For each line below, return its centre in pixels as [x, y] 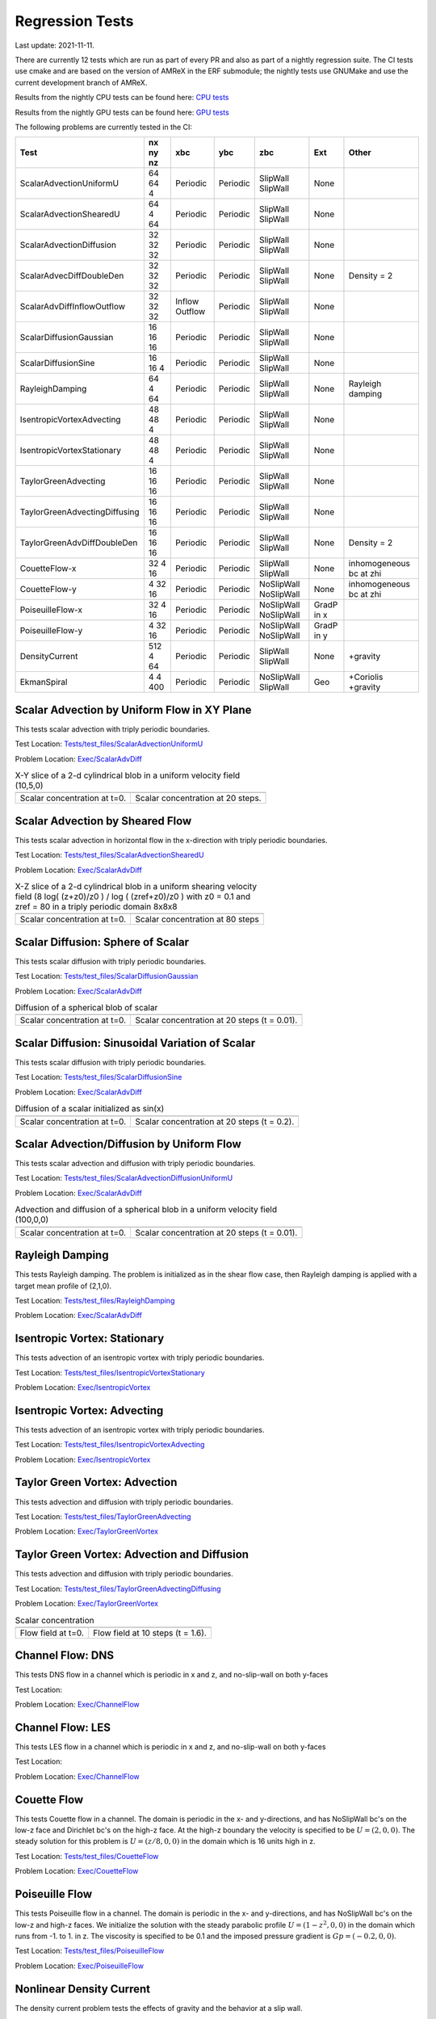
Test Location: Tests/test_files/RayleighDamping [95, 1300]
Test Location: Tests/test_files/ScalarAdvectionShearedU [110, 855]
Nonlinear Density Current [83, 1989]
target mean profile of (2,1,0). [63, 1286]
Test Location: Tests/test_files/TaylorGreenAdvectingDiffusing [118, 1589]
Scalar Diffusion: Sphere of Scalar [102, 942]
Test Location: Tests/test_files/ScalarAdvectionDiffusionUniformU [124, 1178]
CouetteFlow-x [48, 569]
